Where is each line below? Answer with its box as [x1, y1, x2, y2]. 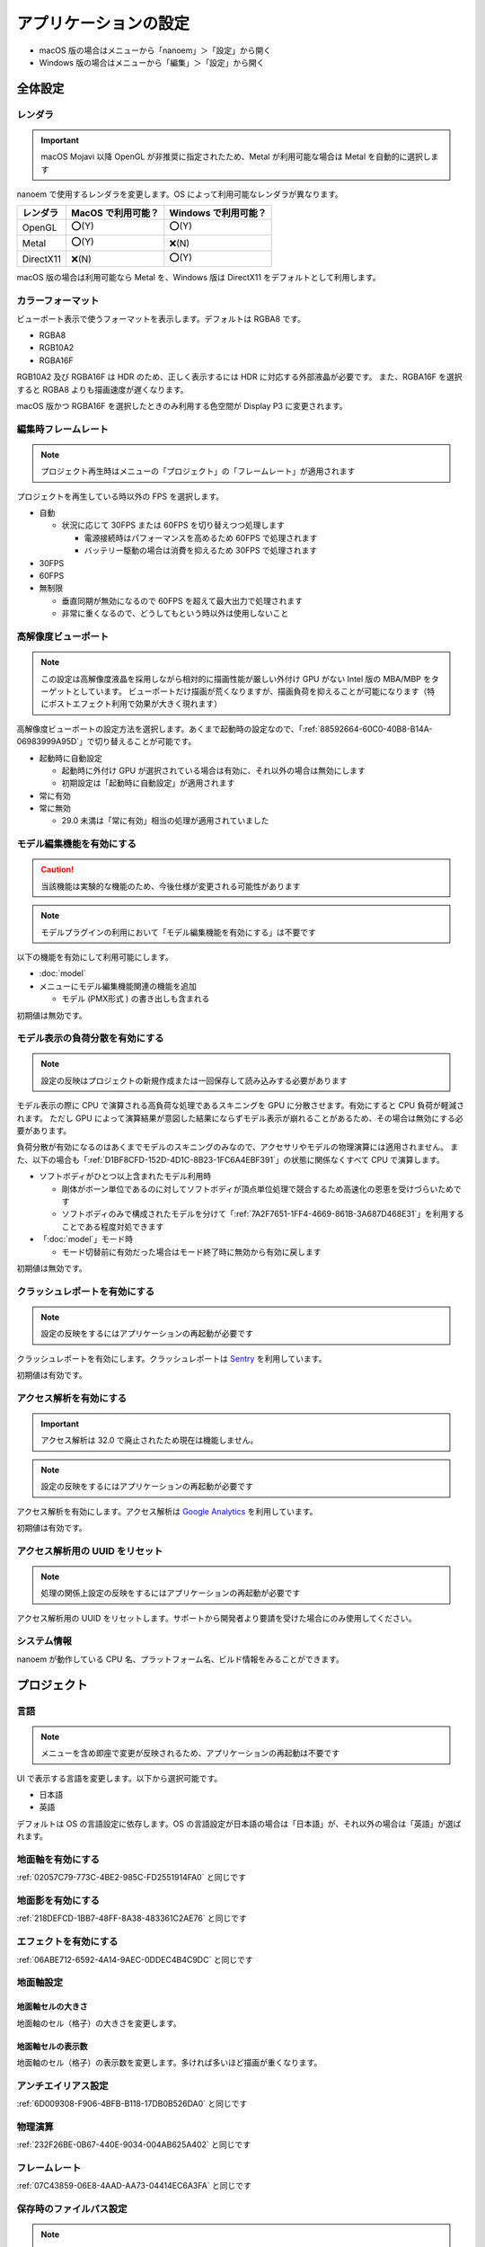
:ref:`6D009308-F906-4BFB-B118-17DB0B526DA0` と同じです [16, 2099, 248, 2109]
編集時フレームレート [16, 422, 110, 435]
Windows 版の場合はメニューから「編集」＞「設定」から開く [39, 57, 265, 67]
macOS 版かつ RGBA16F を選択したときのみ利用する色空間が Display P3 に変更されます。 [16, 400, 348, 411]
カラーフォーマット [16, 295, 100, 307]
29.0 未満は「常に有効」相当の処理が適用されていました [61, 815, 269, 826]
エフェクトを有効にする [16, 1935, 119, 1948]
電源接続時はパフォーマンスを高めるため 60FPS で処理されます [84, 532, 318, 543]
